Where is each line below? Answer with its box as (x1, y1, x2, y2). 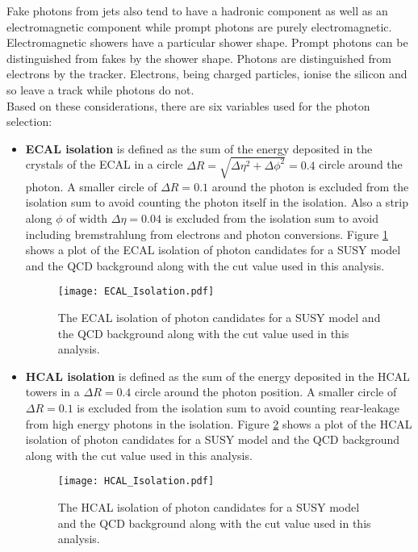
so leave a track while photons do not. (6, 81, 194, 98)
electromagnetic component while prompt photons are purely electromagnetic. (6, 18, 392, 35)
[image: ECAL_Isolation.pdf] (57, 286, 215, 298)
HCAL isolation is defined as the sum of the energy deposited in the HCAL (25, 367, 410, 384)
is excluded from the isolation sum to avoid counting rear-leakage (77, 399, 400, 416)
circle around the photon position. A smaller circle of (134, 383, 397, 400)
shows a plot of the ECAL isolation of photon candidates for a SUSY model (25, 241, 401, 258)
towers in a (25, 383, 80, 400)
